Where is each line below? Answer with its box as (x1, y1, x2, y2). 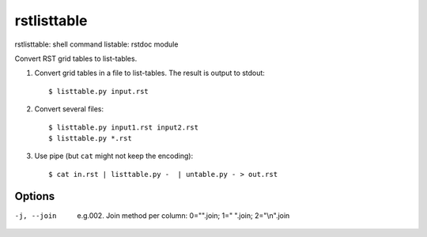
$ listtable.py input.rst (48, 87, 149, 96)
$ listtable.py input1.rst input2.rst (48, 122, 199, 132)
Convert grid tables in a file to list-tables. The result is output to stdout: (34, 68, 265, 78)
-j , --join (14, 211, 57, 220)
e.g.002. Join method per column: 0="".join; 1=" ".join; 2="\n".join (77, 210, 290, 220)
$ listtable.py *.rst (48, 134, 132, 142)
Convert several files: (34, 104, 104, 114)
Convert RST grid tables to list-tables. (14, 54, 138, 63)
